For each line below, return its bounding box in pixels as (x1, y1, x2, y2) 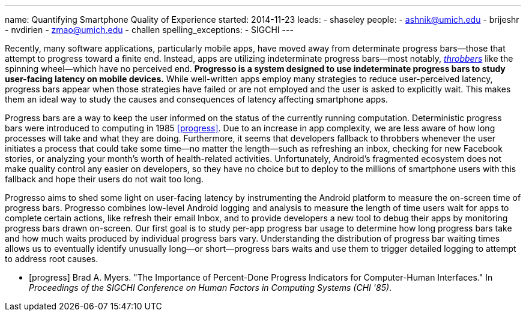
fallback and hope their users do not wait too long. (5, 174, 204, 184)
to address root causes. (5, 254, 98, 264)
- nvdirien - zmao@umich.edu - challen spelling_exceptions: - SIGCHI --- (5, 25, 294, 35)
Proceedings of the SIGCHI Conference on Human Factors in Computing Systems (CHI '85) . (29, 282, 392, 293)
